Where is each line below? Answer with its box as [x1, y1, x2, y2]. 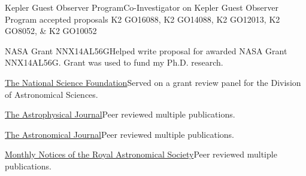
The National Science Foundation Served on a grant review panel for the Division [5, 76, 301, 88]
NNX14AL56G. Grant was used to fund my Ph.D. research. [5, 56, 223, 69]
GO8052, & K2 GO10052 [5, 24, 97, 37]
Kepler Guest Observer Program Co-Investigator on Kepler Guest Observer [5, 1, 278, 13]
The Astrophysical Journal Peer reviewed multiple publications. [5, 108, 235, 121]
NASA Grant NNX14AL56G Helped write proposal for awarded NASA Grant [5, 44, 287, 57]
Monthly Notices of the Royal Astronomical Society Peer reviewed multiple [5, 148, 277, 160]
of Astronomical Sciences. [5, 88, 98, 100]
